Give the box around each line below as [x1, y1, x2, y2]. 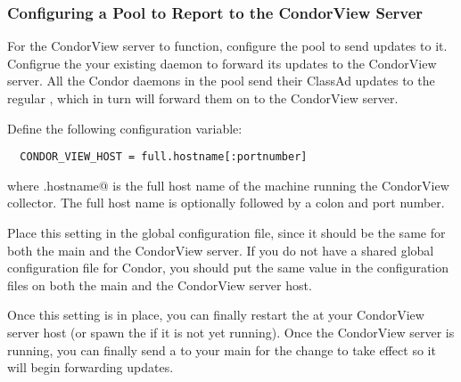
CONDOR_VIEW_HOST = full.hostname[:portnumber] [20, 150, 308, 164]
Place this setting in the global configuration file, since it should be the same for [7, 224, 446, 242]
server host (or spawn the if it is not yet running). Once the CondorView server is [7, 323, 455, 341]
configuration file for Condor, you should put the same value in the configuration [7, 258, 449, 277]
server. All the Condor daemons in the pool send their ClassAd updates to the [7, 71, 435, 90]
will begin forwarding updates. [7, 358, 174, 377]
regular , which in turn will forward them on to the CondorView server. [7, 89, 399, 107]
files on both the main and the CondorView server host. [7, 275, 312, 294]
